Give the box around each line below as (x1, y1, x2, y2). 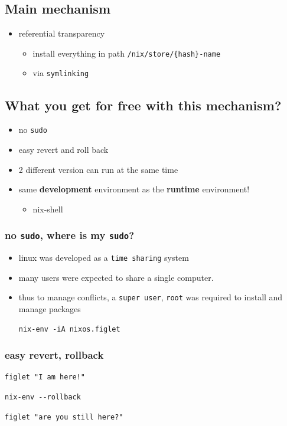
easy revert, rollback (5, 348, 104, 362)
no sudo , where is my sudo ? (5, 228, 135, 243)
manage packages (18, 303, 81, 315)
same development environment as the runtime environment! (18, 183, 250, 195)
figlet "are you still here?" (5, 412, 123, 421)
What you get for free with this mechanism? (5, 96, 282, 114)
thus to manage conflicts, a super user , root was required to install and (18, 291, 283, 303)
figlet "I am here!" (5, 373, 86, 382)
